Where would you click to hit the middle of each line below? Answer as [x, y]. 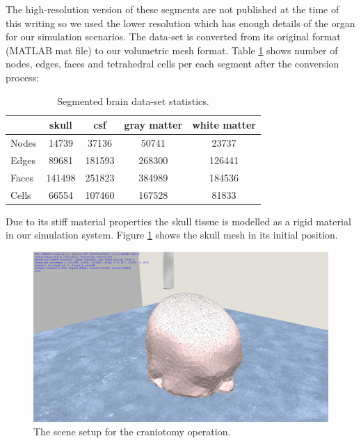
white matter [224, 125]
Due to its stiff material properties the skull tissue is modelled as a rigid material [178, 221]
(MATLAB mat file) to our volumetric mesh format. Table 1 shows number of [172, 50]
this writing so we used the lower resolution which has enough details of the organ [180, 23]
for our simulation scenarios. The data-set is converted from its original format [173, 37]
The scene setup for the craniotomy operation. [132, 432]
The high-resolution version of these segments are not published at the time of [173, 9]
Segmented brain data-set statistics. [133, 100]
